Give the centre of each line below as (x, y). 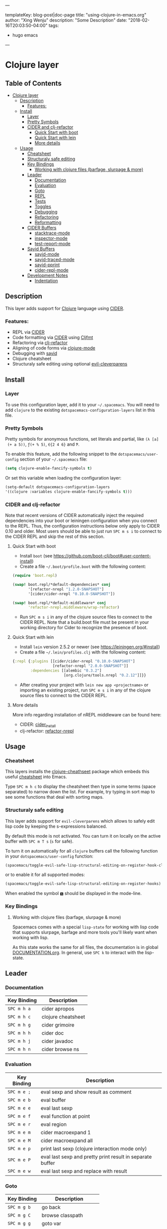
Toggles (43, 206)
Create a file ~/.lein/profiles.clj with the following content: (83, 652)
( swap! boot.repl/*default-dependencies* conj (61, 584)
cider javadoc (57, 1041)
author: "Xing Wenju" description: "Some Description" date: (66, 20)
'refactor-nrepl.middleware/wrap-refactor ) (74, 608)
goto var (51, 1223)
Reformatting (48, 222)
